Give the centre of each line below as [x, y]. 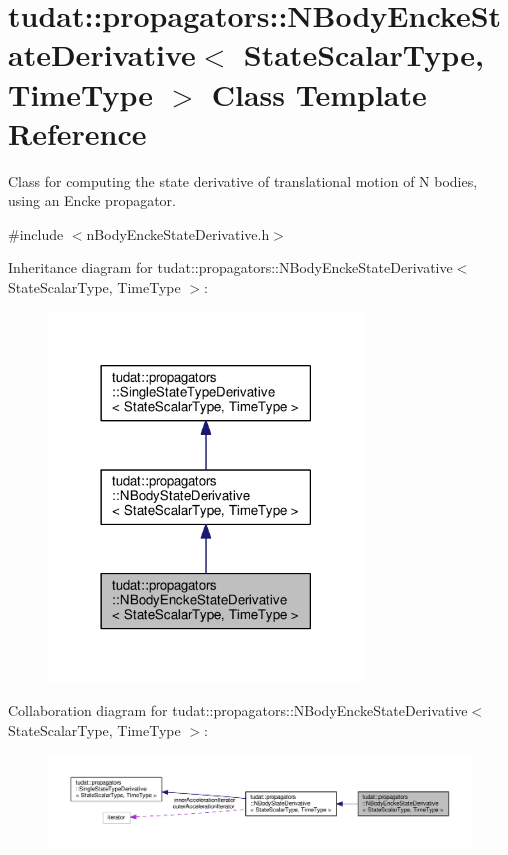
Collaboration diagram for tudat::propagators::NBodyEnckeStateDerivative [238, 710]
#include [36, 233]
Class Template [319, 93]
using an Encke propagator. [92, 200]
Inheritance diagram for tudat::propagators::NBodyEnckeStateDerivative [230, 267]
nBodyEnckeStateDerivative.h [178, 233]
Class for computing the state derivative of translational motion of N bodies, [243, 180]
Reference [77, 132]
